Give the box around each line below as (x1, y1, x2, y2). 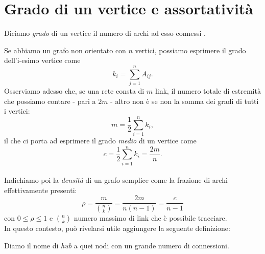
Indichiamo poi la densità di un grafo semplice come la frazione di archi (4, 175, 228, 185)
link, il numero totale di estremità (155, 86, 261, 96)
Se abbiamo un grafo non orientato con (4, 45, 126, 55)
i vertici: (4, 105, 30, 116)
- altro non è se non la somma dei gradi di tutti (110, 95, 259, 106)
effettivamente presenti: (4, 184, 77, 195)
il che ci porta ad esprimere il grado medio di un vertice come (4, 135, 197, 145)
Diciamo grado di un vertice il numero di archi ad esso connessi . (4, 28, 206, 38)
